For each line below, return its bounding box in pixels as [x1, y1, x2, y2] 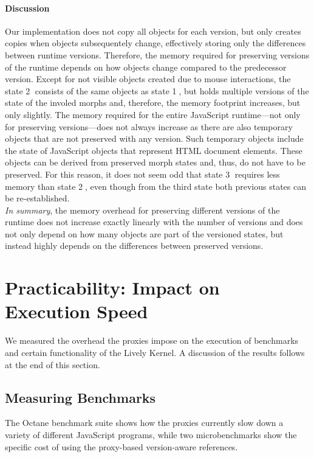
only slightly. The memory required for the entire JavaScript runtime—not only [5, 108, 301, 120]
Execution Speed [5, 299, 148, 324]
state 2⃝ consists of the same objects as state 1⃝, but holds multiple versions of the [5, 84, 309, 97]
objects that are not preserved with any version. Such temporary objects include [5, 132, 304, 145]
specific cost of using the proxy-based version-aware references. [5, 440, 238, 453]
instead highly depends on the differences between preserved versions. [5, 239, 264, 252]
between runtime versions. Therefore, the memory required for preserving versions [5, 48, 310, 61]
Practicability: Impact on [5, 275, 220, 300]
